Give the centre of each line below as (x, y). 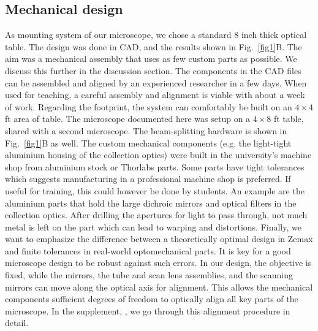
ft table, (289, 119)
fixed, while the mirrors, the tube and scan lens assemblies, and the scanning (149, 275)
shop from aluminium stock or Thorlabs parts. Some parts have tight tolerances (155, 166)
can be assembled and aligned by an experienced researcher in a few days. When (156, 82)
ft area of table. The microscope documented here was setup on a (128, 119)
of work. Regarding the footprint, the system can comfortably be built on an (149, 106)
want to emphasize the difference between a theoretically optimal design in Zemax (159, 239)
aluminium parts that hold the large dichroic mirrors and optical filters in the (151, 203)
